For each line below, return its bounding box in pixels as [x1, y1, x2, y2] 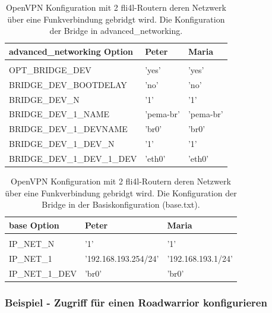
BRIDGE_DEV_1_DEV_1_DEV [9, 152, 137, 164]
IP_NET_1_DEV [9, 267, 77, 279]
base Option [9, 218, 59, 231]
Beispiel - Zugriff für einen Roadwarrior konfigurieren [5, 295, 267, 309]
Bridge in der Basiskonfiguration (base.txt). [42, 198, 200, 211]
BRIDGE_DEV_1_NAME [9, 108, 110, 120]
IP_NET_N [9, 237, 55, 249]
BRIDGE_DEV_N [9, 93, 80, 105]
